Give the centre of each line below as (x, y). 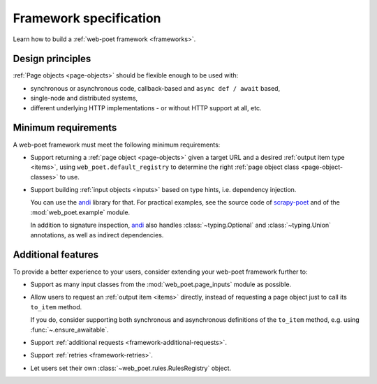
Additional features (56, 255)
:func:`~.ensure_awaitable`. (70, 330)
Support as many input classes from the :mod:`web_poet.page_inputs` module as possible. (161, 284)
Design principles (52, 59)
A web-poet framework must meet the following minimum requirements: (117, 145)
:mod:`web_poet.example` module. (80, 212)
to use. (69, 177)
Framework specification (87, 18)
